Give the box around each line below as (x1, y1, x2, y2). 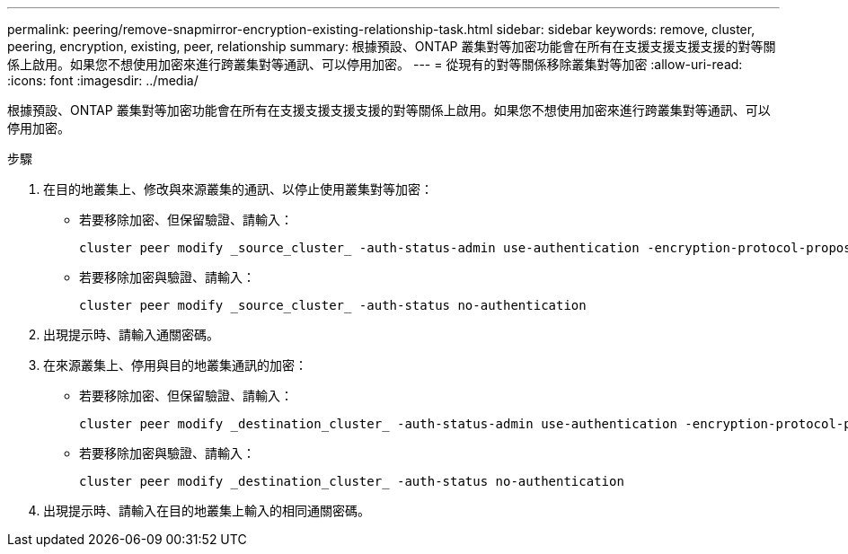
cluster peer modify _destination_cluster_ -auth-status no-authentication (79, 474, 624, 488)
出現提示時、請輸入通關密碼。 (43, 327, 219, 342)
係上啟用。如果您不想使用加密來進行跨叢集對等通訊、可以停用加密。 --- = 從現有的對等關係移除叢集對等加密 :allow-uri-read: (7, 57, 743, 72)
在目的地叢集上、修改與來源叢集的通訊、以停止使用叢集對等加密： (43, 181, 433, 197)
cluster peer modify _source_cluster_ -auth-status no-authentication (79, 298, 587, 312)
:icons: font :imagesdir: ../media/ (7, 73, 199, 88)
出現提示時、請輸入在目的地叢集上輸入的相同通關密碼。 (43, 503, 370, 518)
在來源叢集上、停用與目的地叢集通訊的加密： (43, 357, 307, 373)
